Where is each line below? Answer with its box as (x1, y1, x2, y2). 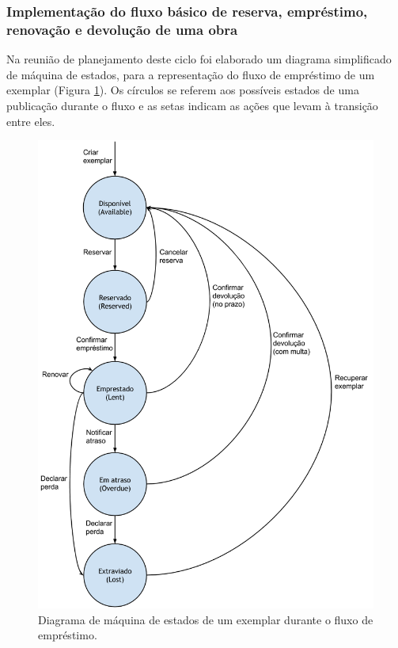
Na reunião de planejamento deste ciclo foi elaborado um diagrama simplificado (6, 51, 392, 67)
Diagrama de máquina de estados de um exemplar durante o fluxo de (38, 611, 373, 627)
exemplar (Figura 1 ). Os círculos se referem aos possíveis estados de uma (6, 82, 359, 98)
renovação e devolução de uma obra (6, 19, 238, 39)
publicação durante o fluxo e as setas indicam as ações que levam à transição (6, 97, 378, 113)
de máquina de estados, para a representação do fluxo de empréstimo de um (6, 66, 375, 82)
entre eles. (6, 112, 55, 129)
